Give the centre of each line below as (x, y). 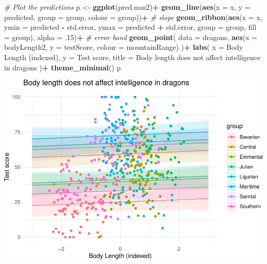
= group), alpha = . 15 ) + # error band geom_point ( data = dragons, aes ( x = (131, 37)
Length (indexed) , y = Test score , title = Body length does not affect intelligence (132, 57)
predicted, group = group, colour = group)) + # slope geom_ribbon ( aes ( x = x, (133, 17)
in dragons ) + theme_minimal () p (63, 67)
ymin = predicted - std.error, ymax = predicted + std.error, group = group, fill (130, 27)
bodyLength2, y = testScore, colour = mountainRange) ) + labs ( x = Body (124, 47)
